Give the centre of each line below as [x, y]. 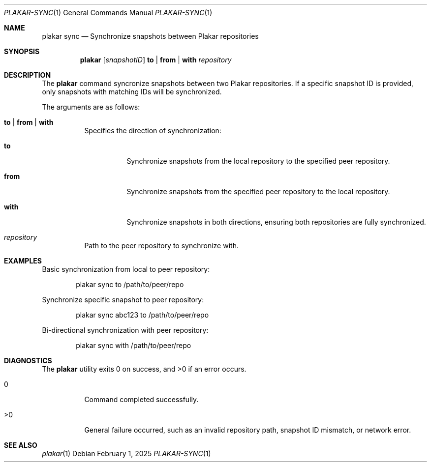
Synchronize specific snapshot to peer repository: [123, 300]
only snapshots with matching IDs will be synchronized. [132, 92]
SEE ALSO [21, 445]
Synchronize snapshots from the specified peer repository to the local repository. [258, 191]
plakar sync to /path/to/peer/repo [130, 284]
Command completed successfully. [141, 399]
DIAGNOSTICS [28, 361]
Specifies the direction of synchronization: [153, 131]
